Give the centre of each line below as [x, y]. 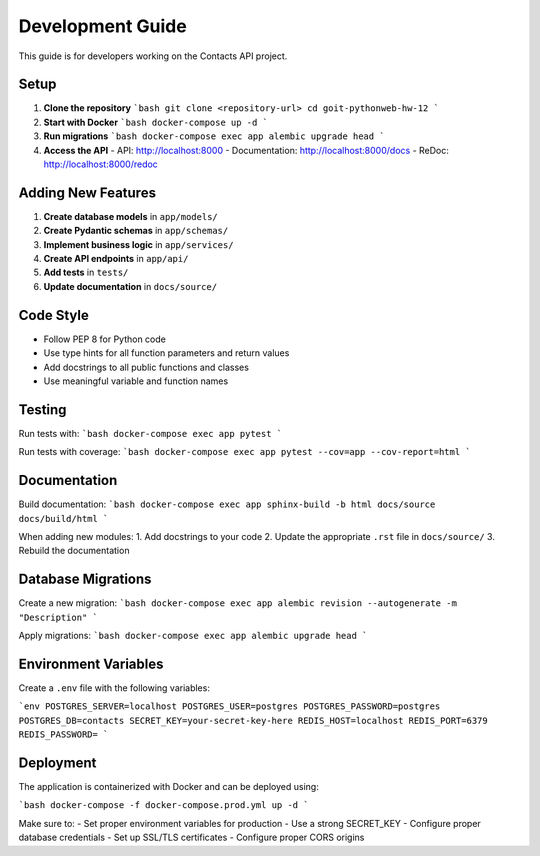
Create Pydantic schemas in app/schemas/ [136, 231]
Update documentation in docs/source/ [130, 286]
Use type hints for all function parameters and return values [166, 353]
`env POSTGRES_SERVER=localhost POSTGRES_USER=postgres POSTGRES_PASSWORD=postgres [229, 706]
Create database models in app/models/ [131, 216]
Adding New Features [87, 192]
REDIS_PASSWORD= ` [63, 734]
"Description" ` [58, 617]
